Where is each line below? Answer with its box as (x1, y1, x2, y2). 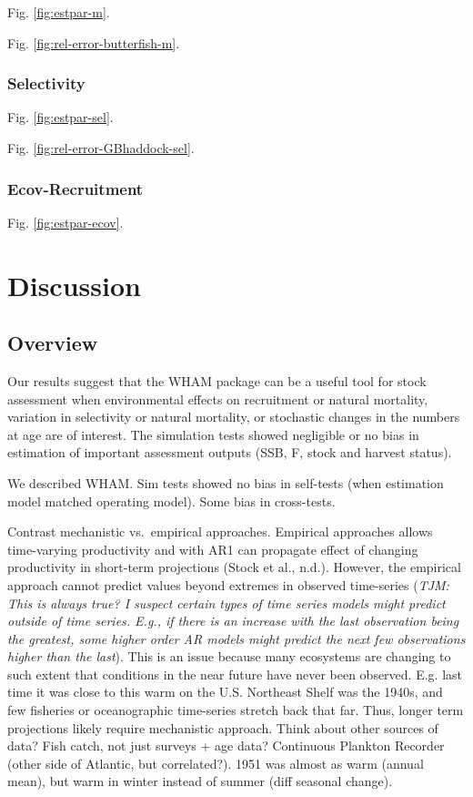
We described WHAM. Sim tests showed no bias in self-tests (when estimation (7, 473, 444, 492)
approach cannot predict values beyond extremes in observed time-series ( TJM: (7, 575, 449, 594)
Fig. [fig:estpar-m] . (7, 3, 110, 21)
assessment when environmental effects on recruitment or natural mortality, (7, 389, 428, 408)
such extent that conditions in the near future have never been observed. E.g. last (7, 664, 462, 683)
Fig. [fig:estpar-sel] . (7, 107, 114, 127)
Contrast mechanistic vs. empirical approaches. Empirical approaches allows (7, 522, 433, 541)
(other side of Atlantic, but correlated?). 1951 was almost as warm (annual (7, 753, 424, 772)
